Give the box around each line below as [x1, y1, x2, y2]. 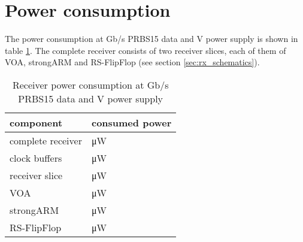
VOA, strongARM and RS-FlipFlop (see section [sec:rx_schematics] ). [5, 56, 260, 68]
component [10, 115, 63, 129]
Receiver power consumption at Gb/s [12, 77, 169, 92]
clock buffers [10, 150, 62, 165]
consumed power [91, 115, 172, 129]
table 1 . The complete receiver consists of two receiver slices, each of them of [5, 44, 286, 56]
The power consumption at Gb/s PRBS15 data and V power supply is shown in [5, 32, 298, 45]
